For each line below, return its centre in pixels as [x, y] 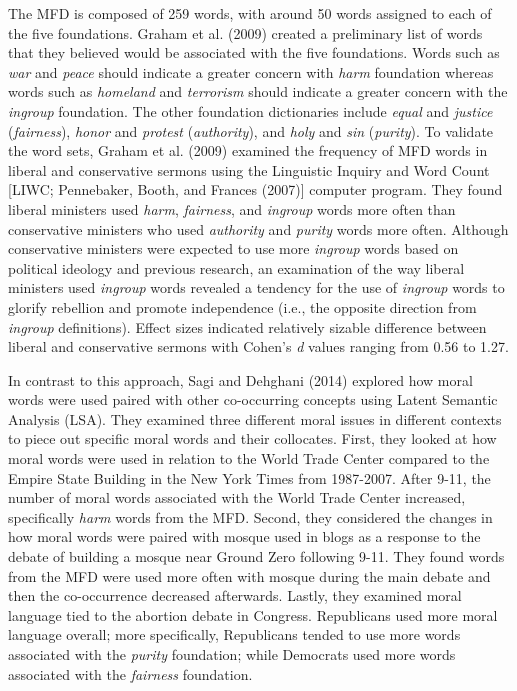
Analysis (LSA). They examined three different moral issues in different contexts [255, 418]
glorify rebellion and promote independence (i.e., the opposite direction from [242, 306]
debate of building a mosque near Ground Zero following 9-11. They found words [256, 556]
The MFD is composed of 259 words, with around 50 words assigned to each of [250, 13]
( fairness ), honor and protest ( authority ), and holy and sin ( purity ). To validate [251, 130]
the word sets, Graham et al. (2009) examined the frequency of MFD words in [248, 150]
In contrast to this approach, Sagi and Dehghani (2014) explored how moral [240, 379]
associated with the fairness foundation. [130, 673]
